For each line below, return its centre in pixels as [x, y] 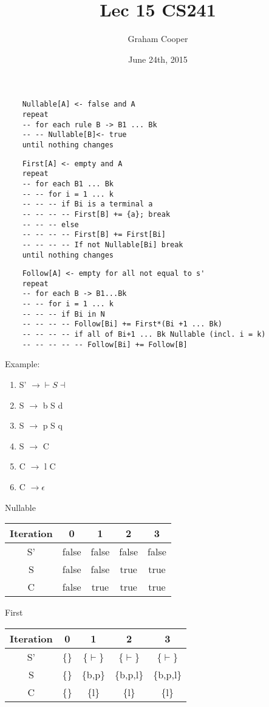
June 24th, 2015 [158, 59]
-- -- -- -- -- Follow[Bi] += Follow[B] [105, 344]
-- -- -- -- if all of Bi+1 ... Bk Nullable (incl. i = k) [144, 335]
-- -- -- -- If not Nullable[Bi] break [103, 244]
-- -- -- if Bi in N [63, 314]
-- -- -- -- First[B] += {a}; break [96, 214]
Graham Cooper [158, 39]
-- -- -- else [50, 224]
